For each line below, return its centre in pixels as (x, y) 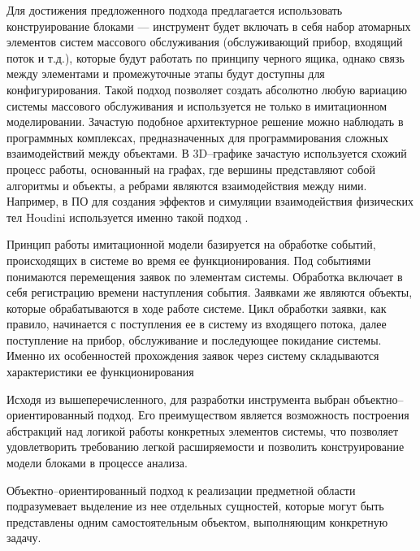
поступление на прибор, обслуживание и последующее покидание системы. (194, 339)
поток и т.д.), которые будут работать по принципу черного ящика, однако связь (206, 57)
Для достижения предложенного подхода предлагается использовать (175, 10)
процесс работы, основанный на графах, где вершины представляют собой (191, 169)
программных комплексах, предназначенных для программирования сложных (198, 137)
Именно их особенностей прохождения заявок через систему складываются (193, 356)
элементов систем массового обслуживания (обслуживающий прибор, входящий (205, 42)
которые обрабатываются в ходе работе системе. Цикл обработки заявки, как (197, 308)
